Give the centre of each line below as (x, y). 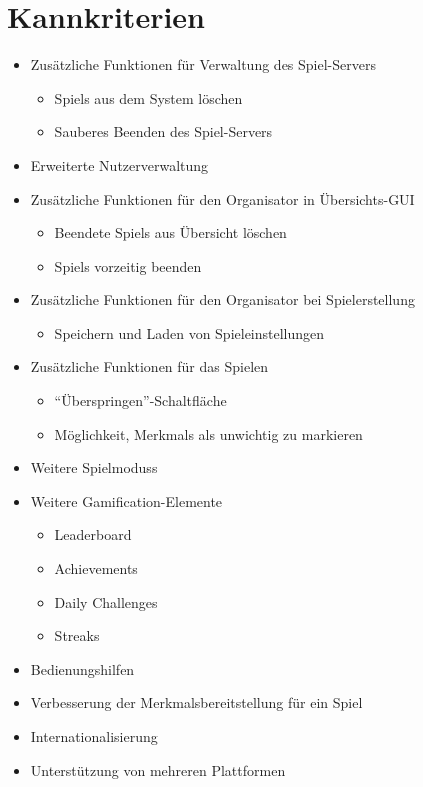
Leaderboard (93, 534)
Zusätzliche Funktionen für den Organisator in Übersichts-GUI (222, 198)
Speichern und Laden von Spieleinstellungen (189, 332)
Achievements (96, 568)
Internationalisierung (94, 736)
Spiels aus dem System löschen (148, 97)
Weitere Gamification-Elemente (126, 500)
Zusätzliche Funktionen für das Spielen (149, 366)
